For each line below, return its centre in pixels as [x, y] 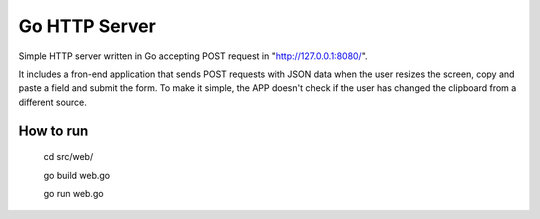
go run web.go [73, 193]
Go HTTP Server [87, 26]
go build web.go [77, 175]
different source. [52, 102]
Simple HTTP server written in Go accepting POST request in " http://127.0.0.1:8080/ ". [193, 56]
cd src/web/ [68, 157]
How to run [53, 130]
